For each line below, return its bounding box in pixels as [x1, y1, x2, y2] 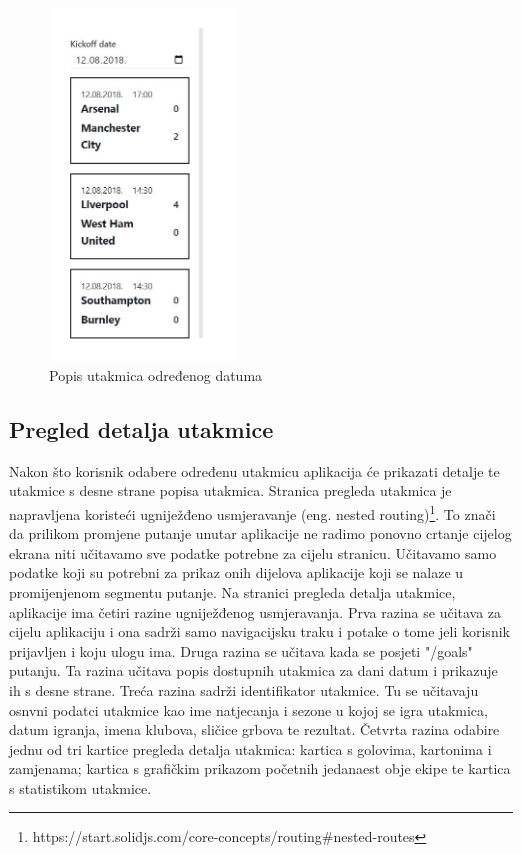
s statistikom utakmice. [9, 777, 152, 798]
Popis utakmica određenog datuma [49, 364, 263, 385]
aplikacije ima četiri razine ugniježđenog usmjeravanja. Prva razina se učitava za [9, 601, 502, 622]
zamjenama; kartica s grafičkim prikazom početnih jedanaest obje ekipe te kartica [9, 758, 511, 779]
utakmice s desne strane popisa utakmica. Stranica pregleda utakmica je [9, 480, 452, 501]
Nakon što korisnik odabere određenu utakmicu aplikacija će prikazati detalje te [9, 460, 500, 481]
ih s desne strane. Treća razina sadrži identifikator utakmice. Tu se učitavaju [9, 679, 479, 700]
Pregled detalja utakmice [9, 413, 274, 444]
